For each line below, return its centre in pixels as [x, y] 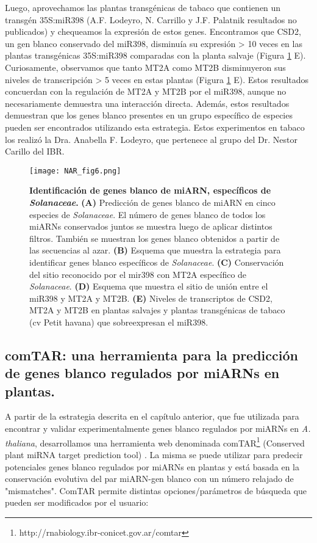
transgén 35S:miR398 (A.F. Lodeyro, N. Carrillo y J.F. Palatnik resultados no [151, 19]
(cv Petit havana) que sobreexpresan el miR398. [119, 322]
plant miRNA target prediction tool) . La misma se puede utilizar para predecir [154, 454]
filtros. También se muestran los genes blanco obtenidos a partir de [155, 238]
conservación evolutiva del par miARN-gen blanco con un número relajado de [149, 479]
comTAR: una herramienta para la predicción [151, 355]
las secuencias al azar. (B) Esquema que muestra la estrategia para [155, 250]
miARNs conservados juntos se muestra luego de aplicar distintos [151, 226]
